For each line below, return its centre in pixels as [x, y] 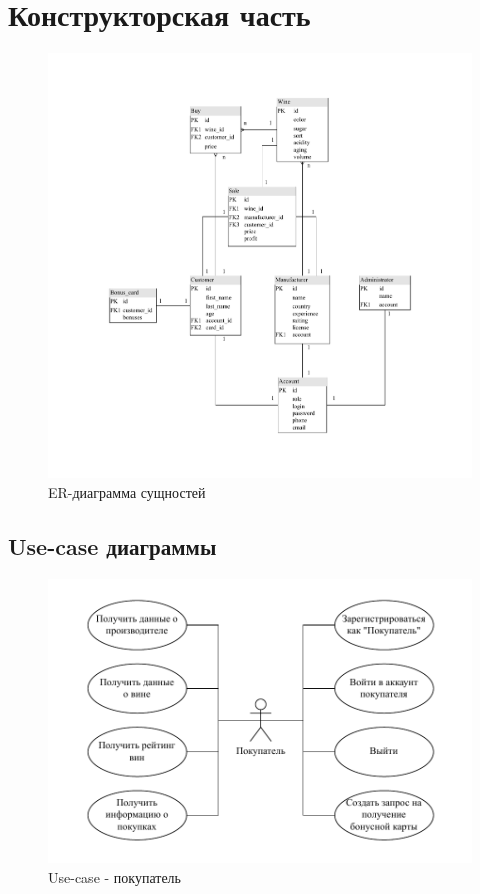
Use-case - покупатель [114, 876]
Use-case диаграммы [112, 545]
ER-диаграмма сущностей [127, 491]
